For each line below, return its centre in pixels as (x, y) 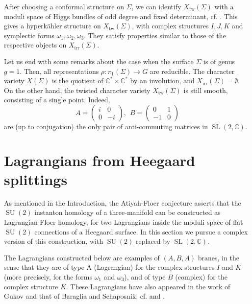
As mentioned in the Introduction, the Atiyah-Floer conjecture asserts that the (123, 202)
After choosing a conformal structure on (64, 6)
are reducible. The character (192, 71)
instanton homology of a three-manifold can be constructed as (127, 212)
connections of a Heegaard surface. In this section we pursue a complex (141, 231)
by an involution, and (162, 81)
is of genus (219, 61)
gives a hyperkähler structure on (52, 26)
